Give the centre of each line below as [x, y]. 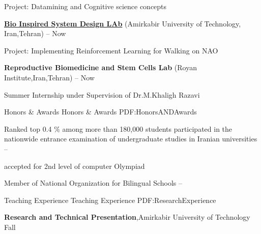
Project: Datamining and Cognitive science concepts [85, 6]
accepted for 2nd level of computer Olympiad [75, 166]
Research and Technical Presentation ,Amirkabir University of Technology [127, 217]
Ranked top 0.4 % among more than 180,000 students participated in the [118, 128]
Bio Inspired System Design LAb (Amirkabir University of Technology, [123, 23]
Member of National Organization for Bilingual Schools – [93, 183]
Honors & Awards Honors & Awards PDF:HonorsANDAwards [100, 112]
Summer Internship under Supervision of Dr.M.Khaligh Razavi [102, 94]
